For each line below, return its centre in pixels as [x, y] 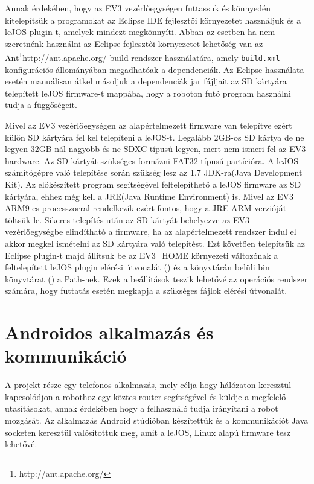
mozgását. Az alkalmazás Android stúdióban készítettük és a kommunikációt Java [157, 420]
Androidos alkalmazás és [109, 332]
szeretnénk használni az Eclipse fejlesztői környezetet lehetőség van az [134, 43]
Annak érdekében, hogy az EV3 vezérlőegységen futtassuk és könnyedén [138, 8]
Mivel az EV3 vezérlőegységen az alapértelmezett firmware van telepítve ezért [149, 125]
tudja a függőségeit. [41, 105]
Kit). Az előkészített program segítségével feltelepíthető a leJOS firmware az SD [153, 184]
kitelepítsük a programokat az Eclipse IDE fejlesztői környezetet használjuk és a [153, 20]
